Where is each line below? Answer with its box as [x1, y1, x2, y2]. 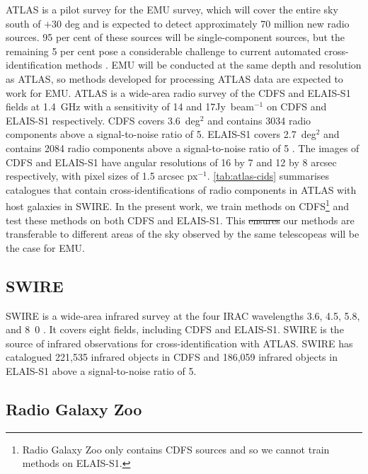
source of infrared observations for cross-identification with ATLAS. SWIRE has [6, 335, 353, 350]
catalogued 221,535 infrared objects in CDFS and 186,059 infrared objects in [6, 349, 338, 364]
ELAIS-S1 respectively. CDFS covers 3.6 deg [6, 112, 200, 127]
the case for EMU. [6, 240, 85, 255]
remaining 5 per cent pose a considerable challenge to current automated [6, 43, 321, 58]
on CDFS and [266, 99, 327, 114]
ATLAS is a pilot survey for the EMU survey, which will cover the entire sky [6, 2, 338, 16]
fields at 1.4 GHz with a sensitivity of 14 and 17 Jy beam [6, 99, 254, 114]
